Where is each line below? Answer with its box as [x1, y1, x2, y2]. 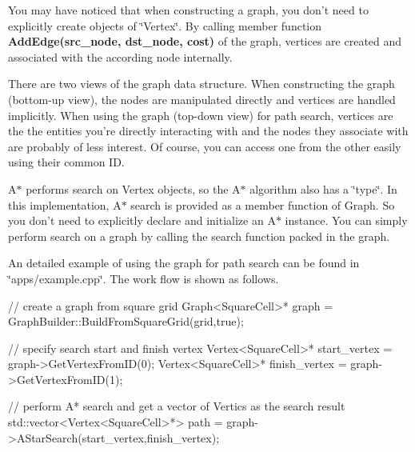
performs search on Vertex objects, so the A [26, 180, 241, 197]
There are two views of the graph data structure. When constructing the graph [8, 75, 395, 92]
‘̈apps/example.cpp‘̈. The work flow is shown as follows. [8, 270, 279, 286]
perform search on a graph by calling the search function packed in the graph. [8, 227, 390, 244]
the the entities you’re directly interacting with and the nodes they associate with [8, 122, 409, 139]
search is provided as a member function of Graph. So [130, 196, 395, 213]
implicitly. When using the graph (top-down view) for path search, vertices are [8, 106, 393, 123]
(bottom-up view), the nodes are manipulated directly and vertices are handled [8, 90, 396, 107]
